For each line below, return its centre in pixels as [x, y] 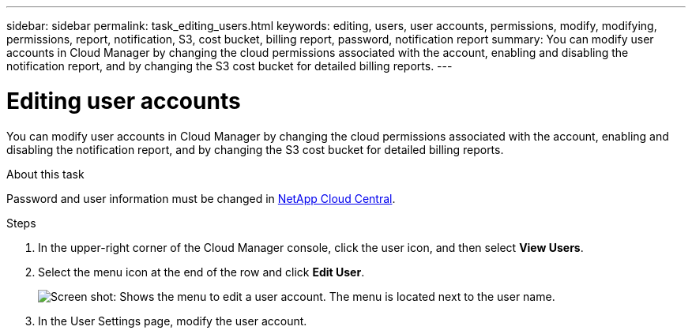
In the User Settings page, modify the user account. [173, 321]
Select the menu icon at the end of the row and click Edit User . [201, 272]
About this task [45, 174]
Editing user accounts [124, 101]
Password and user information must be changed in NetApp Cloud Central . [201, 198]
